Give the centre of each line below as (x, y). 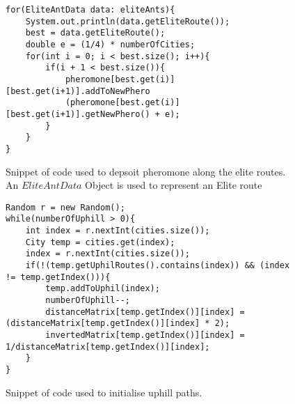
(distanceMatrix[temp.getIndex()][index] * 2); (118, 324)
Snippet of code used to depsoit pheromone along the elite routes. (146, 171)
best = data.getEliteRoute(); (95, 33)
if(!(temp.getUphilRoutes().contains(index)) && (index (158, 265)
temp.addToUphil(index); (103, 289)
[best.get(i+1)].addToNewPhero (78, 91)
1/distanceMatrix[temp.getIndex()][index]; (108, 347)
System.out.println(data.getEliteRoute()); (128, 21)
